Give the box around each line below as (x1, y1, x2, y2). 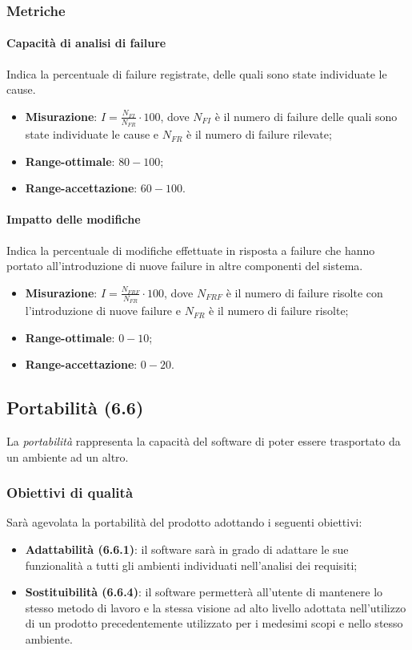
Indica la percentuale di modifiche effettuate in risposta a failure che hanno (6, 241, 375, 258)
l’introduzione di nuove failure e (25, 302, 181, 319)
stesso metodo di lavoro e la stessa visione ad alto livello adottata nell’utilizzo (25, 599, 406, 616)
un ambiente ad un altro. (6, 448, 129, 465)
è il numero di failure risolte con (226, 284, 383, 301)
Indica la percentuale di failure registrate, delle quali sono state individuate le (6, 65, 387, 82)
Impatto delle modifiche (6, 211, 141, 228)
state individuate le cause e (25, 126, 158, 143)
